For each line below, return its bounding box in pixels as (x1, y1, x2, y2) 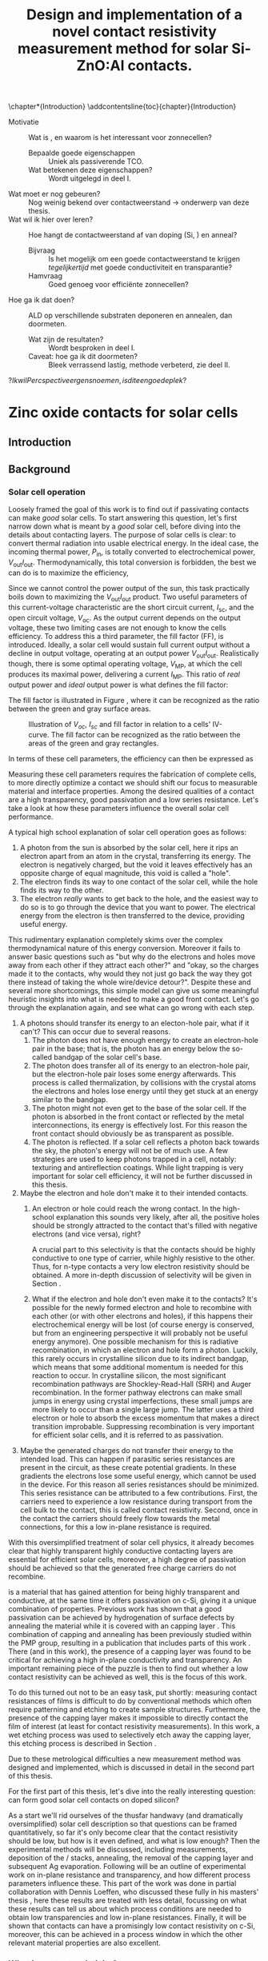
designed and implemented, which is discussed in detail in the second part (8, 1762, 254, 1772)
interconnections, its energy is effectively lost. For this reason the (31, 1120, 248, 1129)
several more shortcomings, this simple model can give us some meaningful (8, 985, 259, 995)
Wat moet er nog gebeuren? (8, 190, 101, 199)
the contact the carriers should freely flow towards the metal (19, 1513, 220, 1523)
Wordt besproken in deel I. (48, 343, 136, 353)
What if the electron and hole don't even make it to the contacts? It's (31, 1294, 258, 1304)
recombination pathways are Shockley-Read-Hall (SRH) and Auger (31, 1379, 252, 1388)
